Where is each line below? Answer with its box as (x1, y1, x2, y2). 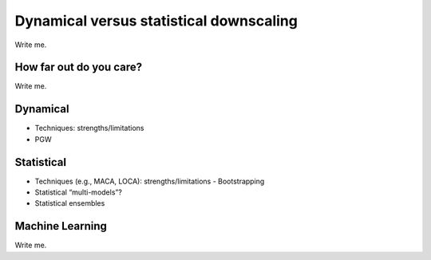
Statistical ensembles (34, 199, 105, 208)
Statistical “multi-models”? (34, 187, 123, 197)
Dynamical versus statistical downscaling (14, 12, 299, 30)
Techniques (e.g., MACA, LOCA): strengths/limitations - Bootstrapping (34, 176, 265, 186)
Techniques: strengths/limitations (34, 124, 144, 133)
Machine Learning (14, 219, 108, 233)
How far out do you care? (14, 61, 143, 74)
